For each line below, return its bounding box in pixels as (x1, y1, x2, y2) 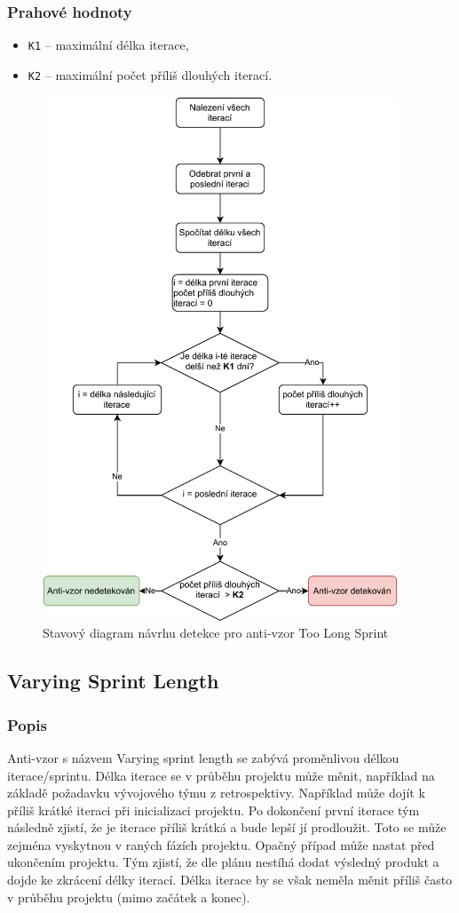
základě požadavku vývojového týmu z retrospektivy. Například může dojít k (7, 783, 425, 802)
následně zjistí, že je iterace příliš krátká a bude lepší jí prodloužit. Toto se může (7, 818, 447, 837)
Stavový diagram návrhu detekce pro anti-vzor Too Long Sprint (43, 623, 389, 642)
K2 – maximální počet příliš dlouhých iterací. (28, 65, 273, 83)
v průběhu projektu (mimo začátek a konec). (7, 887, 250, 906)
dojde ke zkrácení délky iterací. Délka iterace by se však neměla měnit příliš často (7, 870, 453, 889)
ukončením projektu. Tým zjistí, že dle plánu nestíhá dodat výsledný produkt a (7, 853, 439, 871)
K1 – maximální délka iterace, (28, 36, 189, 54)
